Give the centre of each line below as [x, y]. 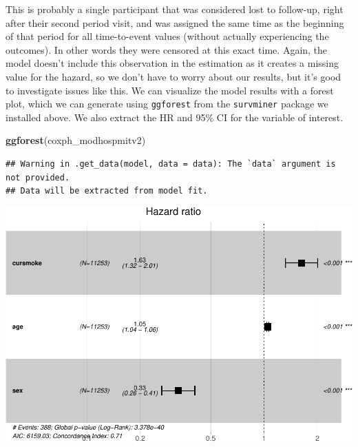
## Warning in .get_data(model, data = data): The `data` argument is [171, 164]
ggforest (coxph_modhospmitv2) [76, 140]
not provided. [38, 177]
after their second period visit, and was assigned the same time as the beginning [175, 22]
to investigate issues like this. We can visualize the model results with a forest [170, 90]
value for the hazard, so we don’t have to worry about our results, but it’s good [173, 76]
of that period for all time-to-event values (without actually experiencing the [167, 36]
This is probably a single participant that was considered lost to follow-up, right [175, 9]
